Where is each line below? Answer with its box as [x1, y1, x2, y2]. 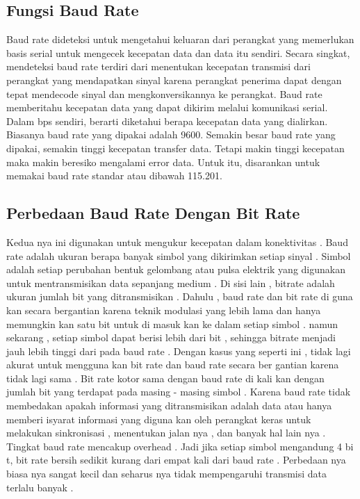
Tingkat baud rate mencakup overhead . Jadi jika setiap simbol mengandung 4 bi [6, 439, 354, 453]
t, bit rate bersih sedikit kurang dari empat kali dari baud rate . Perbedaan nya [6, 452, 346, 467]
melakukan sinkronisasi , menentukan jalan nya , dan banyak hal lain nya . [6, 425, 326, 440]
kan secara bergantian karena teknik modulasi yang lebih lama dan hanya [6, 302, 321, 317]
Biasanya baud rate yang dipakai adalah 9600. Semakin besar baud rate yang [6, 127, 336, 142]
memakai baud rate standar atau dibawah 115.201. [6, 168, 222, 183]
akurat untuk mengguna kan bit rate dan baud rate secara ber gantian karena [6, 357, 339, 372]
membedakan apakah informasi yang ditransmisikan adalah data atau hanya [6, 398, 332, 413]
